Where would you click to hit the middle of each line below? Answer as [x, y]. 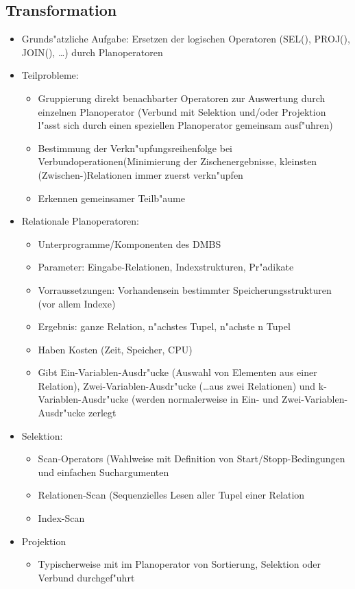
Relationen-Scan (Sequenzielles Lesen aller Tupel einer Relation [171, 495]
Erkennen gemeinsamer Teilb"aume [112, 198]
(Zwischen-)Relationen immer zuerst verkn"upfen [140, 174]
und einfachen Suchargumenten [103, 472]
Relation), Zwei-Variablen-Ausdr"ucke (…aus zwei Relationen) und [177, 385]
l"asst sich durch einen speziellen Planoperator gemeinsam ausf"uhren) [185, 125]
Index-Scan [61, 518]
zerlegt [102, 413]
